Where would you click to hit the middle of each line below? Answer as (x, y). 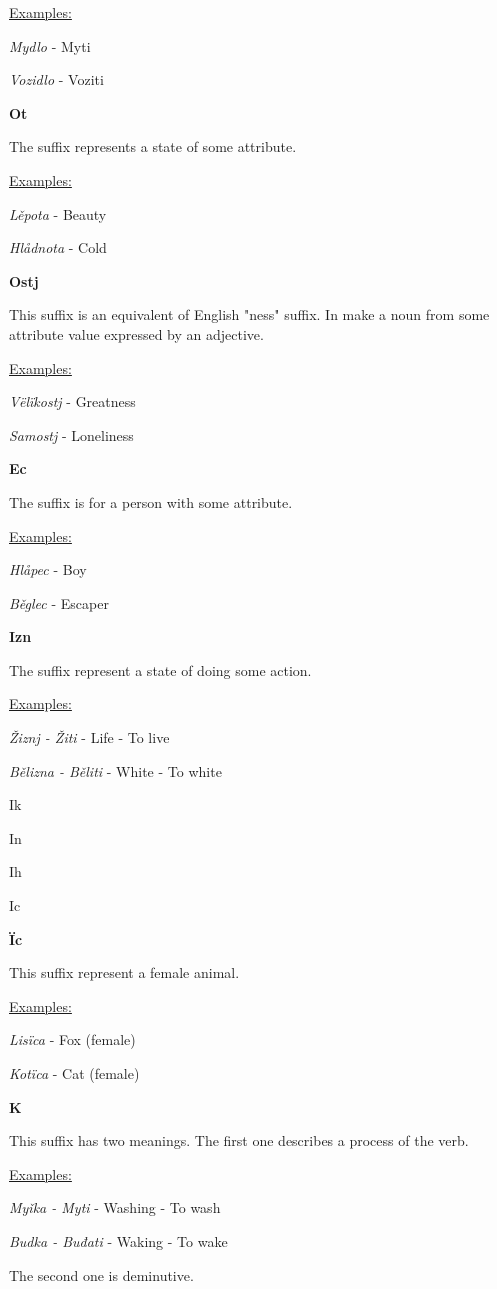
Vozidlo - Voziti (56, 79)
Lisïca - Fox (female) (72, 1039)
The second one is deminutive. (101, 1274)
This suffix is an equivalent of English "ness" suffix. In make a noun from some (249, 314)
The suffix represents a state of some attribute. (153, 146)
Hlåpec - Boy (48, 569)
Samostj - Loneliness (71, 434)
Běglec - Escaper (59, 602)
